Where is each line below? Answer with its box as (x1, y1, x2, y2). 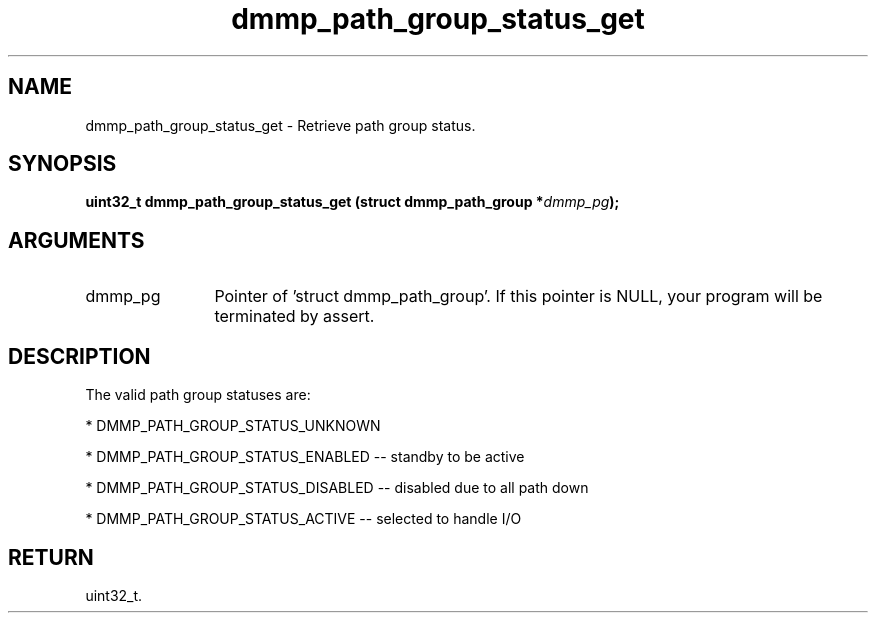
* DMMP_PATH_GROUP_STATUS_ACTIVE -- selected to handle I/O (85, 510, 522, 528)
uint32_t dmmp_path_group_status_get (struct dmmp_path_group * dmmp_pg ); (85, 193, 620, 211)
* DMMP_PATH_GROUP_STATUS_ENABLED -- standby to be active (85, 448, 525, 466)
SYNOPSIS (8, 151, 117, 177)
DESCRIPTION (8, 343, 151, 369)
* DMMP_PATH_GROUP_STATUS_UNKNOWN (85, 417, 381, 435)
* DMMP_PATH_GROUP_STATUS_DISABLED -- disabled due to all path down (85, 479, 589, 497)
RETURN (8, 544, 94, 570)
